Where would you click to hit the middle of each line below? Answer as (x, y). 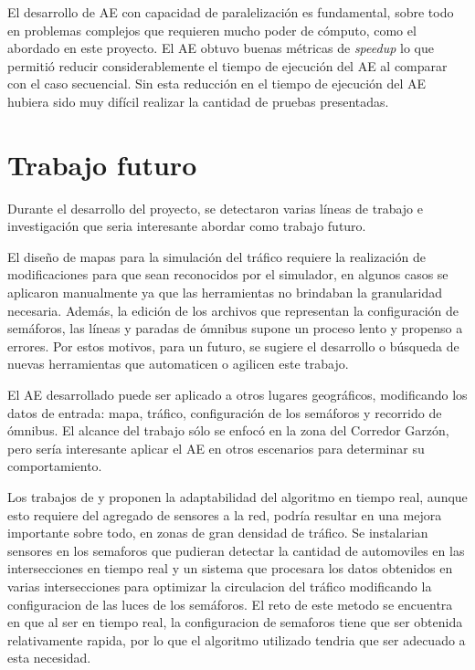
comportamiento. (55, 466)
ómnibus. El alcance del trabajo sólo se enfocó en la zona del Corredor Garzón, (228, 430)
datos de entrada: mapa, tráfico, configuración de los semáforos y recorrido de (225, 412)
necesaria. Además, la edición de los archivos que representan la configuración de (233, 310)
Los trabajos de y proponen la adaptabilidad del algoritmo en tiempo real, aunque (237, 497)
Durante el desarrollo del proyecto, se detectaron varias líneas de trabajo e (215, 208)
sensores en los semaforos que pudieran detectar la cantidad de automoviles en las (236, 550)
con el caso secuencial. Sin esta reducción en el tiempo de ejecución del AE (217, 84)
